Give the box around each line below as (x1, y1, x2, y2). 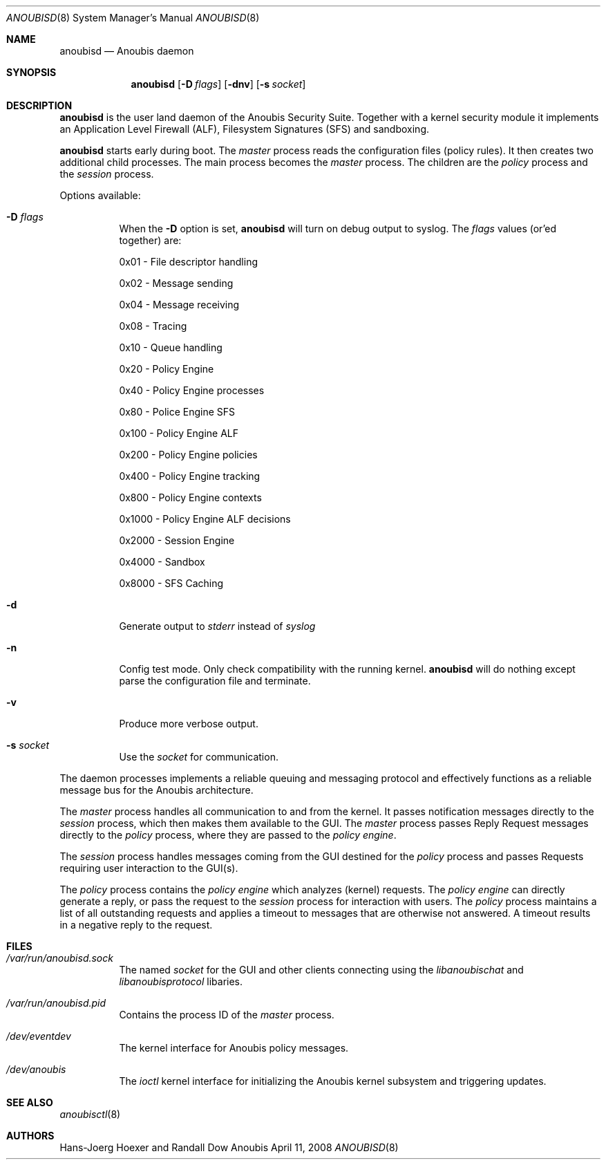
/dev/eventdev (6, 1030, 71, 1042)
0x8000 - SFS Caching (119, 577, 224, 589)
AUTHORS (6, 1130, 55, 1141)
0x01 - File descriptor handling (119, 256, 258, 268)
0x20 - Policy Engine (119, 363, 214, 375)
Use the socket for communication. (119, 751, 278, 763)
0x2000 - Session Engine (119, 534, 235, 546)
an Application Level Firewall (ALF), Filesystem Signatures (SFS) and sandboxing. (59, 123, 430, 135)
